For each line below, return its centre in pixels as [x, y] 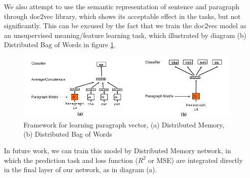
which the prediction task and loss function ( [71, 160]
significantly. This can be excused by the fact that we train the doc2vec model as [125, 26]
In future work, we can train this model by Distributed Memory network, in [117, 150]
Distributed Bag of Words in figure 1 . [60, 44]
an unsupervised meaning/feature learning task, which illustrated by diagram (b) [125, 35]
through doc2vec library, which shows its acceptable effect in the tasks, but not [122, 16]
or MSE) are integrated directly [196, 160]
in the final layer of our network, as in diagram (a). [81, 169]
